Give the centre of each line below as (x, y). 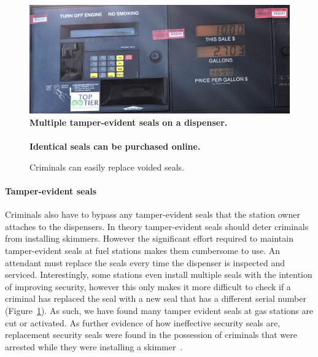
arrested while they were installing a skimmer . (94, 346)
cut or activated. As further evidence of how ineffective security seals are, (143, 322)
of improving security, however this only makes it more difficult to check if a (148, 286)
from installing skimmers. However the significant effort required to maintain (149, 238)
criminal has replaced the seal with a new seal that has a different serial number (156, 298)
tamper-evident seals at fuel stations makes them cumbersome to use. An (143, 250)
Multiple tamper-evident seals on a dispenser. (129, 122)
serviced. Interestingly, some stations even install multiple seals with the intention (159, 274)
